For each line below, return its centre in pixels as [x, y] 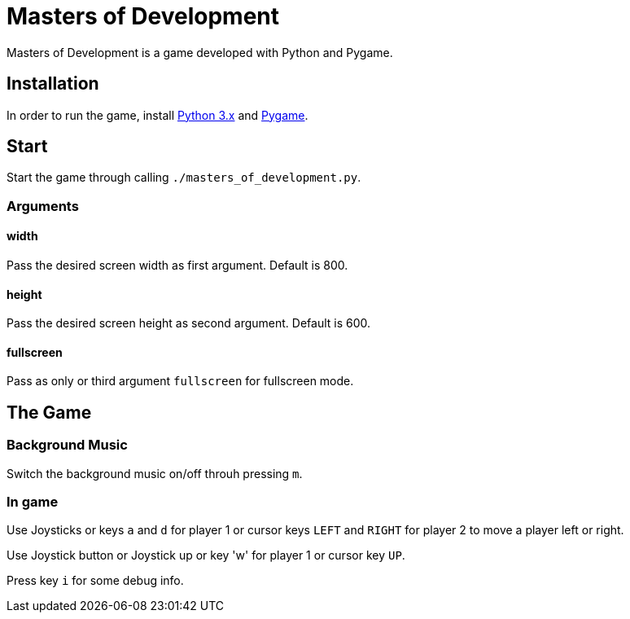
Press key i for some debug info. [95, 581]
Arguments [43, 206]
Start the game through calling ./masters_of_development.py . [184, 178]
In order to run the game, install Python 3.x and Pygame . [157, 115]
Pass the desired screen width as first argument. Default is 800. [177, 266]
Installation [53, 84]
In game [33, 502]
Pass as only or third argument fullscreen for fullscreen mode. [180, 381]
